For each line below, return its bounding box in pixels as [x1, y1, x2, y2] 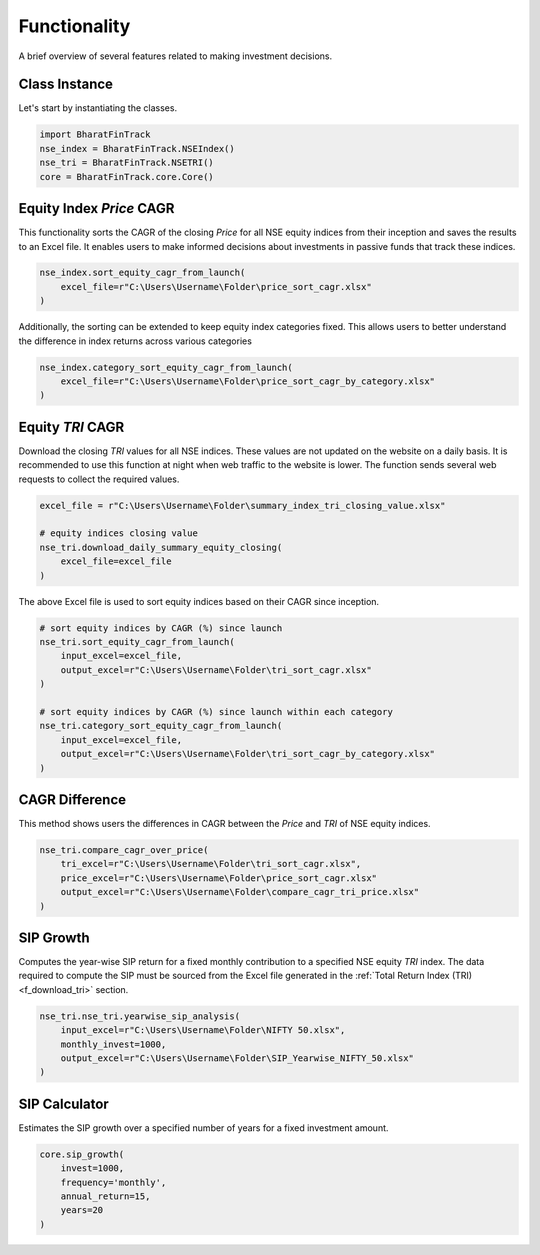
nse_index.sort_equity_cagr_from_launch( [39, 267, 246, 279]
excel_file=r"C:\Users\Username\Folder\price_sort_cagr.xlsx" [60, 281, 372, 292]
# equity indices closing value [39, 528, 199, 539]
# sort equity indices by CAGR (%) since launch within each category [39, 706, 394, 717]
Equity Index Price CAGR [18, 200, 175, 217]
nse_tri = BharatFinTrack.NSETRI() [39, 157, 214, 169]
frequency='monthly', [60, 1176, 167, 1188]
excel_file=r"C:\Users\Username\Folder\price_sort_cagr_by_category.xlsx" [60, 376, 435, 387]
